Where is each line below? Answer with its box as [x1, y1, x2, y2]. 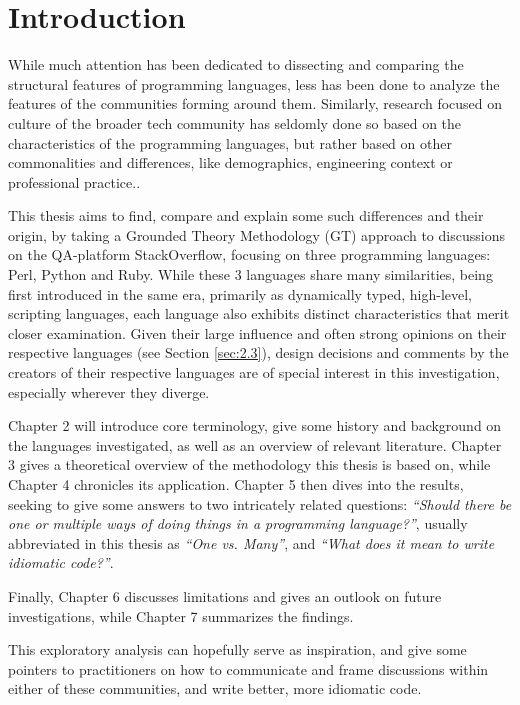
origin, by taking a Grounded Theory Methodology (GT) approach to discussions [8, 224, 505, 245]
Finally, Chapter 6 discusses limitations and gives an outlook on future [8, 585, 442, 606]
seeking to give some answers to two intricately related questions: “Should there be [8, 493, 512, 514]
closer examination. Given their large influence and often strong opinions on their [8, 322, 507, 343]
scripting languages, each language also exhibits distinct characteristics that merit [8, 303, 510, 324]
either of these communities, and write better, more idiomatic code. [8, 678, 422, 699]
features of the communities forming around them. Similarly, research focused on [8, 93, 503, 114]
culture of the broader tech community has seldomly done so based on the [8, 112, 462, 133]
